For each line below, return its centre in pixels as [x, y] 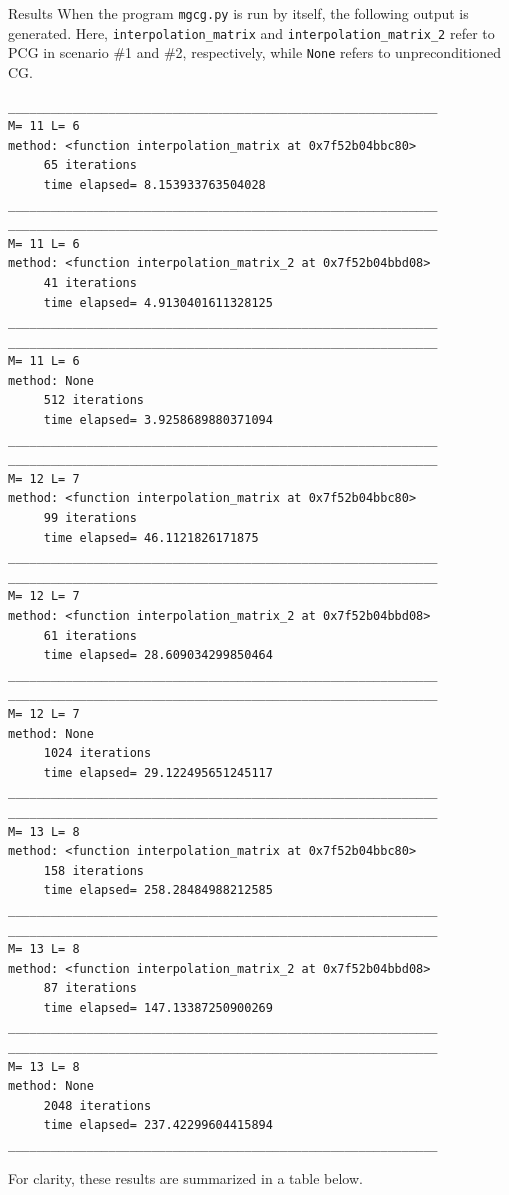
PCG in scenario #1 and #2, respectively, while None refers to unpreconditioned [254, 52]
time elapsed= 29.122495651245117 [158, 772]
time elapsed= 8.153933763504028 [154, 184]
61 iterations [90, 635]
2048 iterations [97, 1105]
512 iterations [94, 400]
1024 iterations [97, 753]
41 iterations [90, 282]
